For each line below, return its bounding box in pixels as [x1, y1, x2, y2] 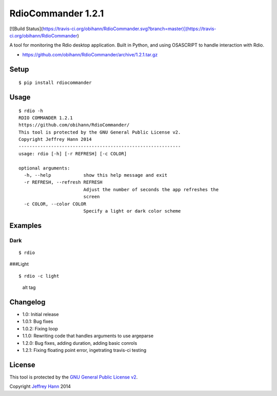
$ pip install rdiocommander [18, 80, 92, 86]
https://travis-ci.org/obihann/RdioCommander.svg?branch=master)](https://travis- [42, 26, 216, 32]
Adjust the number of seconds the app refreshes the [83, 186, 219, 192]
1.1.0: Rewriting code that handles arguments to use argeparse [22, 333, 154, 339]
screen [83, 194, 100, 200]
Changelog [9, 298, 46, 306]
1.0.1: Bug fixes [22, 318, 53, 325]
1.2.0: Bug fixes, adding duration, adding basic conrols [22, 340, 137, 346]
